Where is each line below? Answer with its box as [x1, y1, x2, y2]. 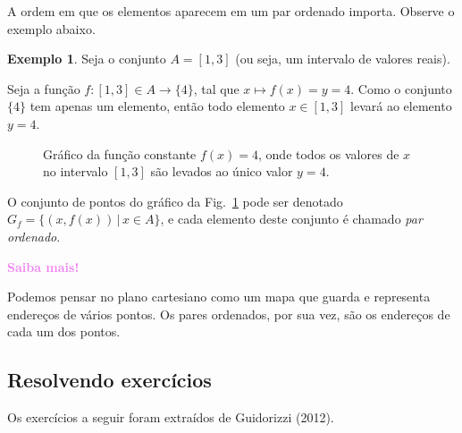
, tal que [193, 79, 239, 98]
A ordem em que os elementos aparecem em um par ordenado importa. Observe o [7, 2, 455, 20]
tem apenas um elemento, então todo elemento [29, 97, 285, 115]
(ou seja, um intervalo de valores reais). [235, 49, 450, 68]
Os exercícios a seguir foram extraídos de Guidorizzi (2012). [7, 408, 334, 427]
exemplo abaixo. [7, 19, 96, 38]
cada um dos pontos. [7, 322, 121, 341]
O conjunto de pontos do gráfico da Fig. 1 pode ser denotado [7, 191, 343, 210]
